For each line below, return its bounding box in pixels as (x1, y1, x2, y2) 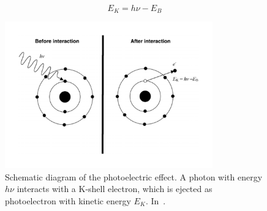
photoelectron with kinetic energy (5, 194, 131, 207)
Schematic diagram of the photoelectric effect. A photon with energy (5, 170, 263, 183)
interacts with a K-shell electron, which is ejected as (17, 182, 212, 195)
